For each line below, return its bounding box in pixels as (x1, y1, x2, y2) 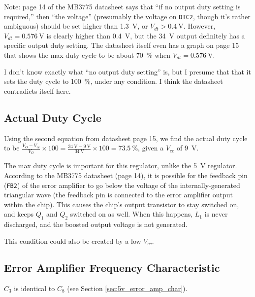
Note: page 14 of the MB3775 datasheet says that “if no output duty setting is (4, 1, 241, 11)
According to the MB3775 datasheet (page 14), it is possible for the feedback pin (4, 170, 248, 181)
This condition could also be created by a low (4, 235, 141, 246)
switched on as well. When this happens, (70, 209, 193, 219)
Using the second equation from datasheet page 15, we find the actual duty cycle (4, 133, 248, 143)
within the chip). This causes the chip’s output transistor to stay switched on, (4, 199, 239, 209)
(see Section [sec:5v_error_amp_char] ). (67, 283, 188, 293)
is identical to (14, 283, 55, 293)
